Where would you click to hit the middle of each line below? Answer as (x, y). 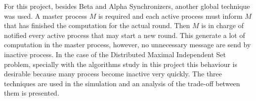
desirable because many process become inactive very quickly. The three (113, 74)
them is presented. (32, 93)
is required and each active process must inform (170, 16)
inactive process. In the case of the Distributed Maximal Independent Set (115, 54)
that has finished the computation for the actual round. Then (97, 25)
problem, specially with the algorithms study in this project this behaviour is (121, 64)
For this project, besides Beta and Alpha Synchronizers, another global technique (127, 6)
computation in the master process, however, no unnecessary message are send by (128, 45)
